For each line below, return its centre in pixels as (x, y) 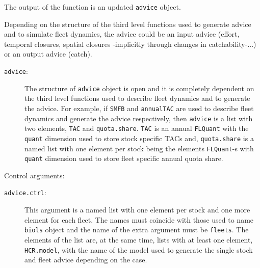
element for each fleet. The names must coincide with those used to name (139, 219)
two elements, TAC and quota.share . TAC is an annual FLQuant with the (137, 128)
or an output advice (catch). (48, 54)
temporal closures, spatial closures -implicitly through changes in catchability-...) (130, 44)
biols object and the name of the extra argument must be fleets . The (137, 230)
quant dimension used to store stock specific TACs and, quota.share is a (139, 138)
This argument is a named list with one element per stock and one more (137, 210)
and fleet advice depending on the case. (86, 260)
